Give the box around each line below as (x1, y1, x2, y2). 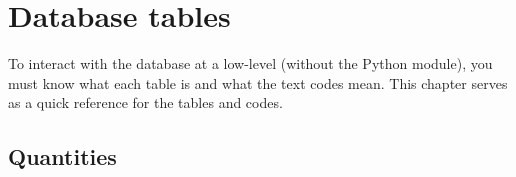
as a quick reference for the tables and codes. (8, 92, 283, 113)
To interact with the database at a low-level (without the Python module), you (8, 53, 493, 74)
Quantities (8, 141, 117, 172)
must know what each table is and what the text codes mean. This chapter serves (8, 72, 508, 93)
